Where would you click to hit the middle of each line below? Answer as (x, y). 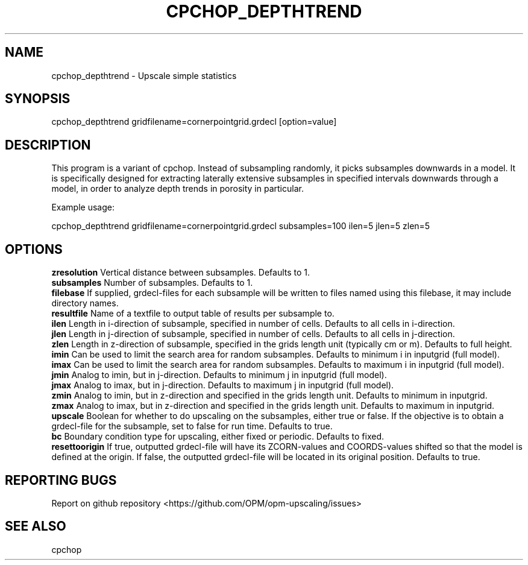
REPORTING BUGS (61, 480)
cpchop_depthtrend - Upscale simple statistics (144, 75)
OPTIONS (34, 249)
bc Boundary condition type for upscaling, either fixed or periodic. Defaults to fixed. (218, 437)
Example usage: (83, 207)
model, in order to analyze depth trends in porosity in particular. (178, 189)
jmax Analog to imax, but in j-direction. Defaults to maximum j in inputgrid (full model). (223, 385)
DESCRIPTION (48, 145)
